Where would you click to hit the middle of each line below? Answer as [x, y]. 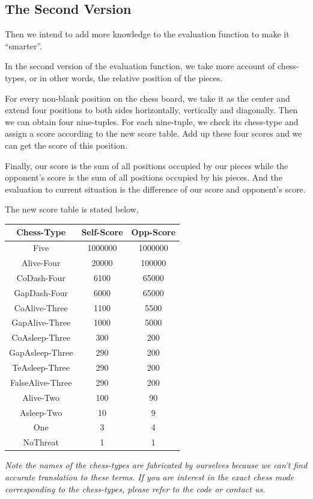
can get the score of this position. [66, 145]
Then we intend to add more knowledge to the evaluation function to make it [147, 34]
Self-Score [102, 232]
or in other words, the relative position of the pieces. [126, 77]
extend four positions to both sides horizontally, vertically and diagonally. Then [151, 110]
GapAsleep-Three [41, 352]
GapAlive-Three [41, 322]
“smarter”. [23, 45]
